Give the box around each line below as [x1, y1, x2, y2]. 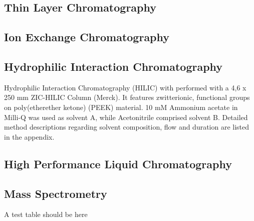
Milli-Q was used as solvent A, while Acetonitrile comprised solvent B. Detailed [4, 112, 248, 122]
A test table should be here [4, 209, 88, 219]
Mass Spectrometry [4, 185, 107, 201]
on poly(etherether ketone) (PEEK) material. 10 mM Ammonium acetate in [4, 101, 238, 112]
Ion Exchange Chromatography [4, 29, 170, 45]
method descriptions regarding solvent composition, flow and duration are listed [4, 122, 249, 132]
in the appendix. [4, 131, 55, 142]
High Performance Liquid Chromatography [4, 156, 232, 171]
